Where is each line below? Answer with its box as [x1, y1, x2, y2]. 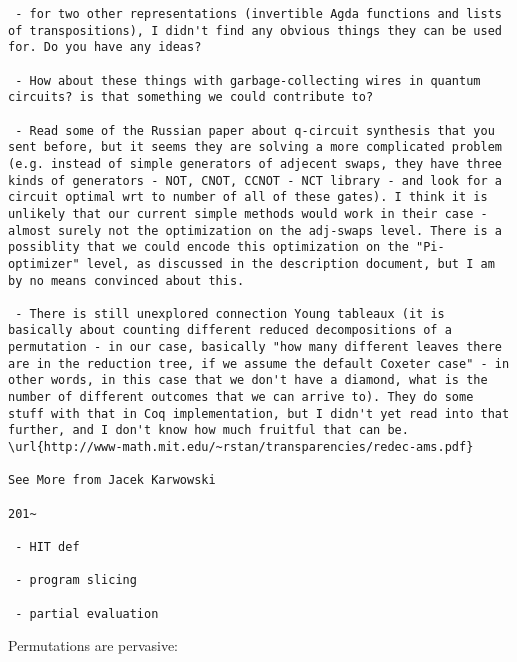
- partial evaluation [15, 606, 159, 621]
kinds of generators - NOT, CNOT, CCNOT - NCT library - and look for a [8, 173, 502, 188]
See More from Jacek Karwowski [8, 473, 216, 488]
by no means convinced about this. [8, 273, 245, 288]
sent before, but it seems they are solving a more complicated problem [8, 140, 502, 155]
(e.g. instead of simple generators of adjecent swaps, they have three [8, 156, 502, 171]
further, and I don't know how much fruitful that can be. [8, 423, 409, 438]
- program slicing [15, 573, 137, 588]
